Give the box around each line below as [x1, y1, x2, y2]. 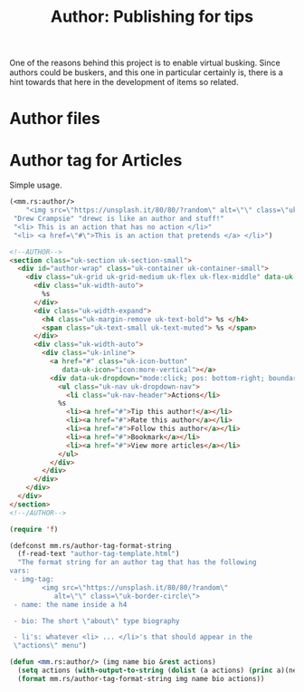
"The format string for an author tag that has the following [17, 558, 257, 567]
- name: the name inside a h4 [13, 600, 128, 609]
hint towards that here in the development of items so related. [9, 77, 239, 88]
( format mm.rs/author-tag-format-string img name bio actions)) [17, 674, 265, 683]
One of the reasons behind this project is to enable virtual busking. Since [9, 57, 280, 69]
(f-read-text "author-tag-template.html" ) [17, 550, 180, 559]
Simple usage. [9, 179, 63, 191]
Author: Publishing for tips [50, 6, 254, 27]
